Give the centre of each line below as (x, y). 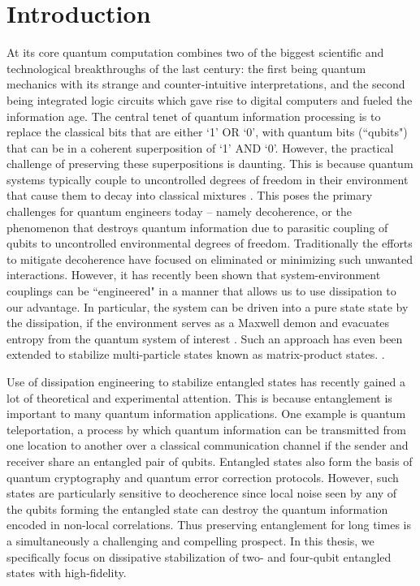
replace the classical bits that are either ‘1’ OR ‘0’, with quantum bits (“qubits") (207, 132)
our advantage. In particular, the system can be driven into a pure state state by (208, 306)
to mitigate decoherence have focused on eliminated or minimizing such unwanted (210, 259)
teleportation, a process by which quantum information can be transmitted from (207, 429)
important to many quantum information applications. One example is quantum (206, 414)
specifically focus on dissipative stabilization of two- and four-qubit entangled (199, 556)
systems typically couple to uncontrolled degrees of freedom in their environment (208, 179)
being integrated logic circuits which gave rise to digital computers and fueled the (210, 99)
